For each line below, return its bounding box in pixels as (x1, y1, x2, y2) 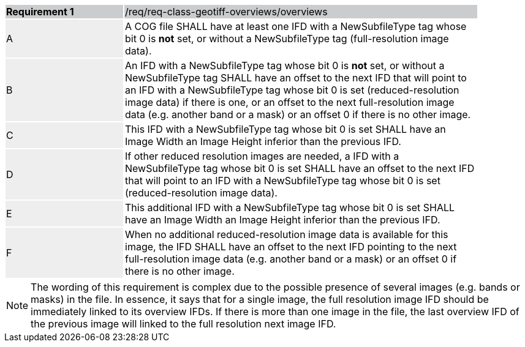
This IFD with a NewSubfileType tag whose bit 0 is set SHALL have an (125, 123, 446, 135)
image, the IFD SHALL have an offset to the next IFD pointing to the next (125, 241, 457, 253)
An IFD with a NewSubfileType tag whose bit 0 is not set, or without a (125, 59, 445, 72)
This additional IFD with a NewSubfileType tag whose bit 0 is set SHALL (125, 201, 455, 214)
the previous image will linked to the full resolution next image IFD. (31, 318, 336, 330)
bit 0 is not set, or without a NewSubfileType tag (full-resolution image (125, 32, 449, 45)
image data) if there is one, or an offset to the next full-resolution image (125, 96, 455, 108)
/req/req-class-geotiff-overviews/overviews (125, 6, 328, 18)
